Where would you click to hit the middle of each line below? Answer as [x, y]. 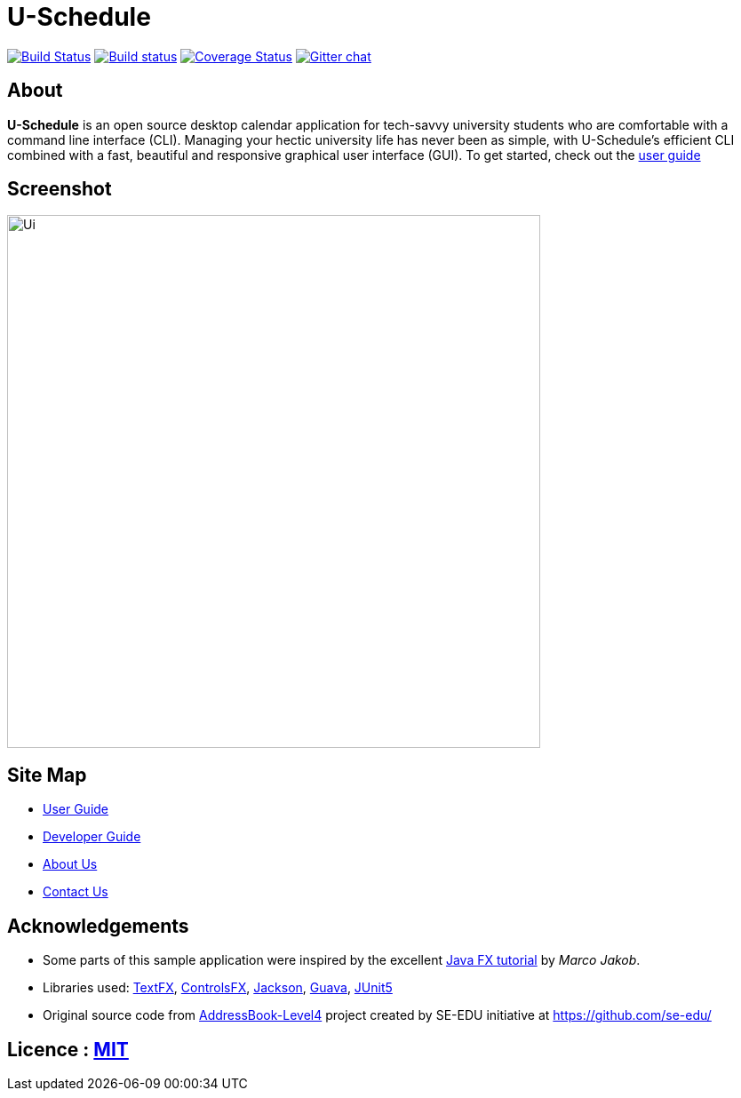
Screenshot [60, 189]
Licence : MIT [68, 1049]
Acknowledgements [98, 926]
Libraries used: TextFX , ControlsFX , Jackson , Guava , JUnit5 [218, 988]
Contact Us [76, 892]
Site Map [47, 775]
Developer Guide [92, 837]
